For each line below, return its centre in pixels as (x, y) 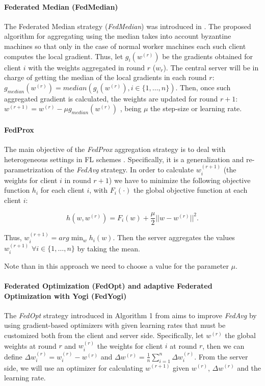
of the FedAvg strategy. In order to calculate (125, 170)
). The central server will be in (211, 67)
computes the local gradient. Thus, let (64, 56)
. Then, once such (203, 87)
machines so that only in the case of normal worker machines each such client (125, 46)
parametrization (29, 170)
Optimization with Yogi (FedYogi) (65, 295)
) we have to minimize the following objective (180, 180)
